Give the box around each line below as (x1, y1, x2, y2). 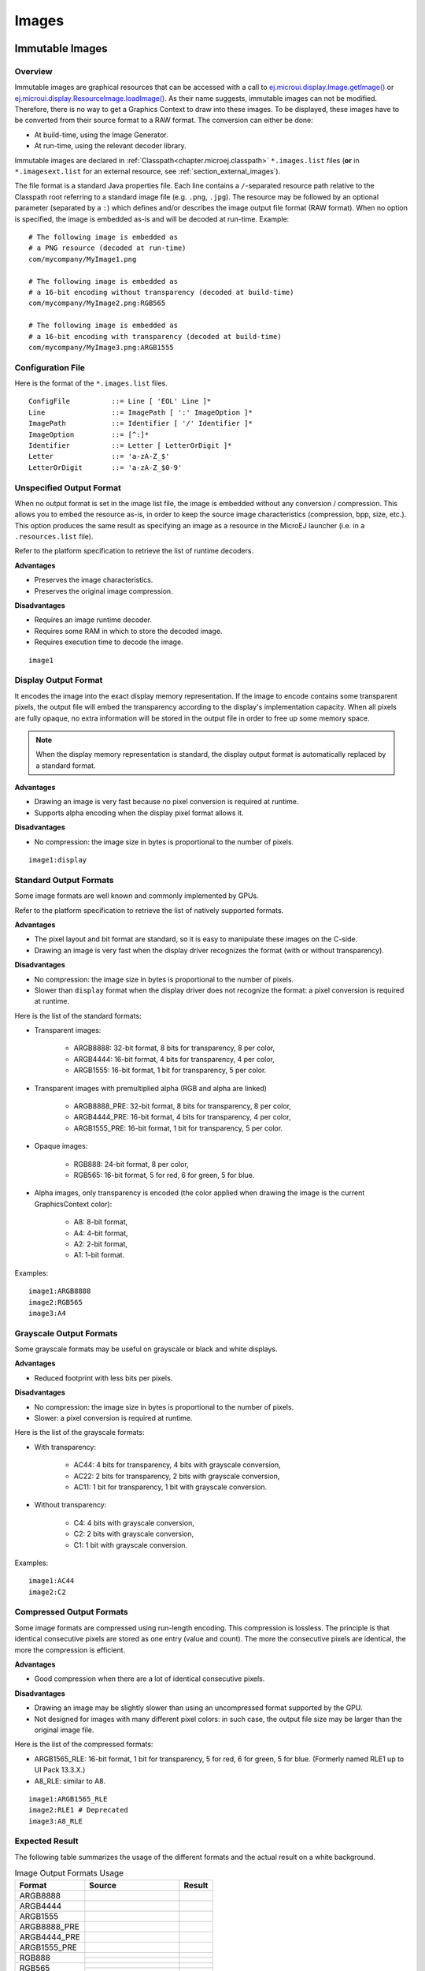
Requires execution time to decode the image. (34, 637, 184, 646)
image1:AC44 (28, 1577, 75, 1585)
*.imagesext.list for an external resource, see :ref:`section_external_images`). (14, 166, 281, 177)
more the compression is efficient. (14, 1645, 126, 1655)
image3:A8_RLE (28, 1816, 83, 1825)
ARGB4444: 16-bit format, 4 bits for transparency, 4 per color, (73, 1054, 275, 1064)
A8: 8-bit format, (73, 1217, 128, 1227)
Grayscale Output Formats (14, 1328, 118, 1339)
